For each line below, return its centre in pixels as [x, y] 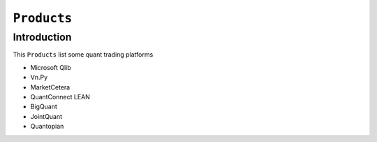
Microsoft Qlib [51, 67]
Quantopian [47, 127]
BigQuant [44, 107]
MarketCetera [50, 87]
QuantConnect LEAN [60, 97]
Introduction [42, 37]
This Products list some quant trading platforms [83, 55]
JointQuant [46, 116]
